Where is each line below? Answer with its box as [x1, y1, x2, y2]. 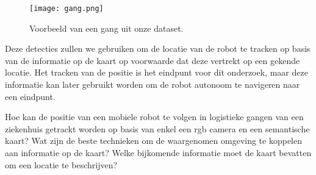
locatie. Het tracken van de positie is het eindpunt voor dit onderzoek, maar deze [5, 66, 308, 79]
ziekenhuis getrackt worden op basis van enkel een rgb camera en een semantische [5, 122, 310, 135]
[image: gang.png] [29, 4, 104, 13]
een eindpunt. [5, 90, 56, 102]
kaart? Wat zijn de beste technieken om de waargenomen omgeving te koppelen [5, 134, 303, 147]
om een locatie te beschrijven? [5, 158, 118, 171]
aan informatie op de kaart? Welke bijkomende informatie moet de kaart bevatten [5, 146, 312, 159]
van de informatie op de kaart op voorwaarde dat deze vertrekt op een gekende [5, 54, 300, 66]
